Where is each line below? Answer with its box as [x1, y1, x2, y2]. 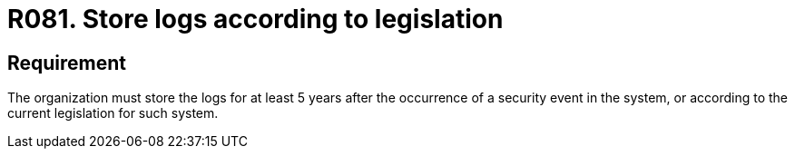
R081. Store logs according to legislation [7, 4, 504, 34]
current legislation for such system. [7, 105, 219, 122]
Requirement [7, 51, 127, 74]
